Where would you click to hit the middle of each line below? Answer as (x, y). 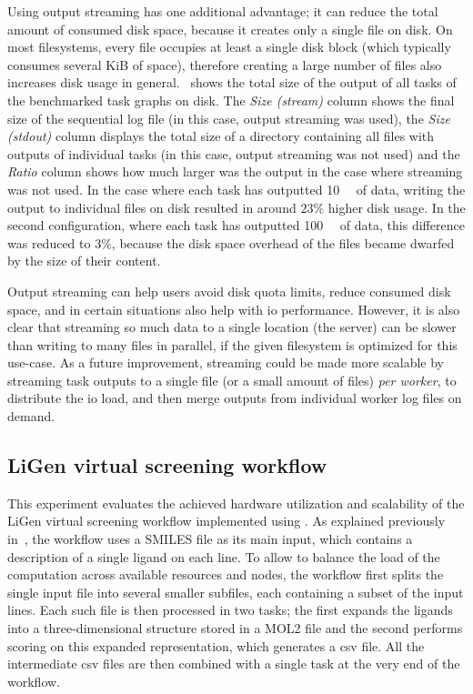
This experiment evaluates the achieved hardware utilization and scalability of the (236, 503)
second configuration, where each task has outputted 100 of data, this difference (236, 225)
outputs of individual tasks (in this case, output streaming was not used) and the (234, 153)
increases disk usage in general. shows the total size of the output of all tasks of (232, 82)
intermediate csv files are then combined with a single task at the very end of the (234, 664)
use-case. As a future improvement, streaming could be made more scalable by (226, 362)
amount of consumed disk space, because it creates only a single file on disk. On (230, 29)
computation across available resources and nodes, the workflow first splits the (226, 574)
